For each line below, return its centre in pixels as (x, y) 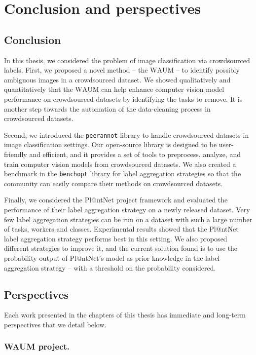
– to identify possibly (208, 70)
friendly (16, 154)
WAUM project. (37, 346)
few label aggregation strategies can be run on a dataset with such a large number (128, 219)
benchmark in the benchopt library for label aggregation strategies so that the (123, 174)
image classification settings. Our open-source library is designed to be (110, 144)
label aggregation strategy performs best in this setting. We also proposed (116, 238)
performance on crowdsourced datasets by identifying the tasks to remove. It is (123, 99)
